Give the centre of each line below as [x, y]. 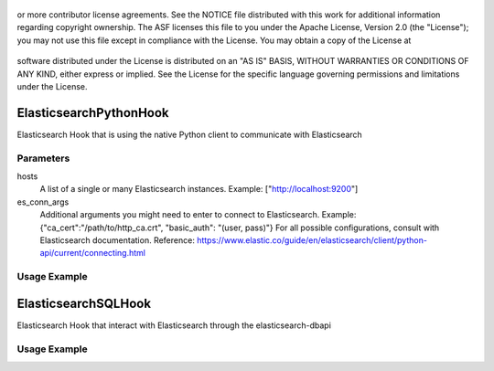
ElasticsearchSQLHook [84, 303]
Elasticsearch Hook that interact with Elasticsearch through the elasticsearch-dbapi [174, 325]
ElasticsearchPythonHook [93, 113]
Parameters [43, 158]
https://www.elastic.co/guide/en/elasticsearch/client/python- [312, 240]
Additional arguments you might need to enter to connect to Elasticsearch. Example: [198, 215]
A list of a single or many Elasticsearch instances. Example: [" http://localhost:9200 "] [199, 189]
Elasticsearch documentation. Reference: [118, 240]
